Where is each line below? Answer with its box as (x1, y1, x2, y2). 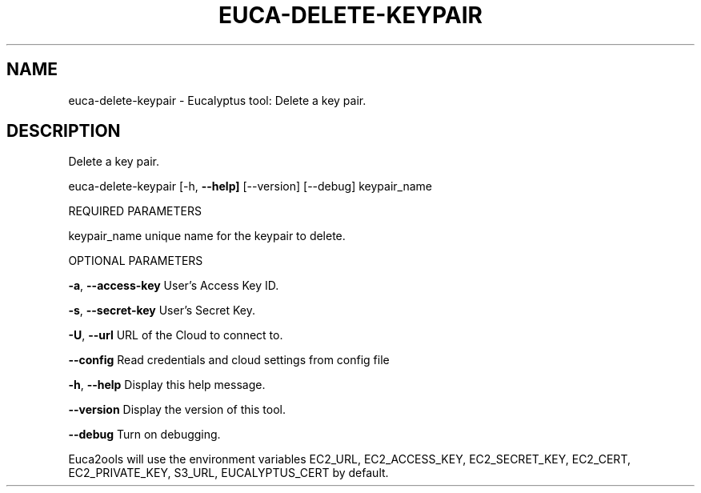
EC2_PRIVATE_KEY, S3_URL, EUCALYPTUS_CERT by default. (68, 466, 389, 480)
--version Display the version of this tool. (68, 403, 286, 417)
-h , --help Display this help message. (68, 378, 266, 392)
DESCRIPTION (6, 121, 121, 142)
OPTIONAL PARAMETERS (68, 254, 203, 268)
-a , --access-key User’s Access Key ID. (68, 279, 279, 293)
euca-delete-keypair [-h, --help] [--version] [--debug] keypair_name (68, 179, 432, 194)
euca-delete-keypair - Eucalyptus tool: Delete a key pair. (68, 93, 367, 107)
